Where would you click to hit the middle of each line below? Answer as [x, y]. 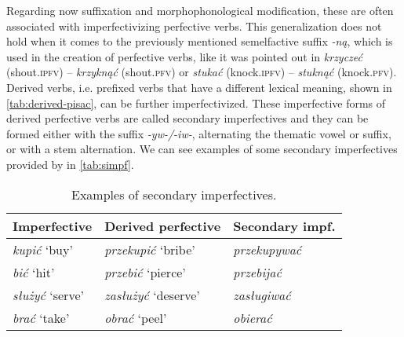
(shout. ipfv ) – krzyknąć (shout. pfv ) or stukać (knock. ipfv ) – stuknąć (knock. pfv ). [202, 72]
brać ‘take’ [41, 317]
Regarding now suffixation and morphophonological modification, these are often [200, 10]
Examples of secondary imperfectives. [174, 194]
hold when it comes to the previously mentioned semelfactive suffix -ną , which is [200, 41]
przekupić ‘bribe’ [150, 249]
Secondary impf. [284, 225]
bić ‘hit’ [34, 272]
